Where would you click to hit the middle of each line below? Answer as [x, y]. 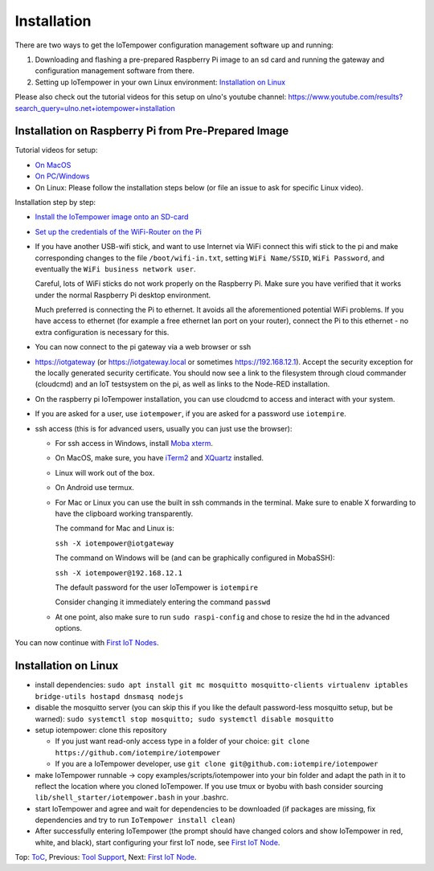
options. [69, 628]
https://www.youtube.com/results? [346, 97]
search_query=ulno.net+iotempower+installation [95, 108]
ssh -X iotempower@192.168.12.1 [119, 573]
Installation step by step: [55, 202]
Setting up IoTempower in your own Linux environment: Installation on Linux [160, 82]
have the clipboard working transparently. [124, 513]
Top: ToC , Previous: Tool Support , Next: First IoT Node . [106, 857]
